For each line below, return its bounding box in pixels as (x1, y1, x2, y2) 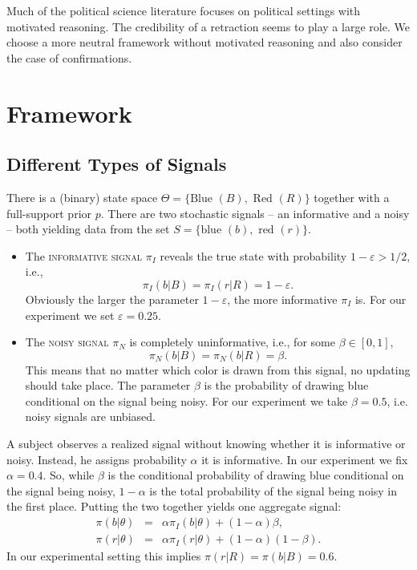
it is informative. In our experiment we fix (201, 451, 408, 467)
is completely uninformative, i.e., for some (129, 334, 335, 350)
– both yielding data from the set (6, 220, 170, 237)
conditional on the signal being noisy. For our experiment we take (25, 392, 348, 409)
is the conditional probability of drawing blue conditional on (107, 467, 404, 483)
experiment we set (25, 306, 115, 323)
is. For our (354, 290, 407, 307)
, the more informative (227, 290, 338, 307)
